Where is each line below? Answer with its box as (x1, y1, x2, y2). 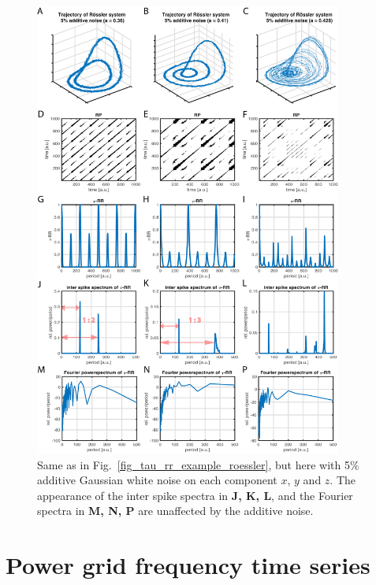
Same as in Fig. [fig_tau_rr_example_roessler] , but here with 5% (37, 456, 359, 472)
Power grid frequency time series (6, 549, 370, 581)
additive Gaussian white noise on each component (37, 472, 277, 488)
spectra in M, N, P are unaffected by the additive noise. (37, 502, 314, 519)
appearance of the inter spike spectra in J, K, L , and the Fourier (37, 487, 353, 503)
